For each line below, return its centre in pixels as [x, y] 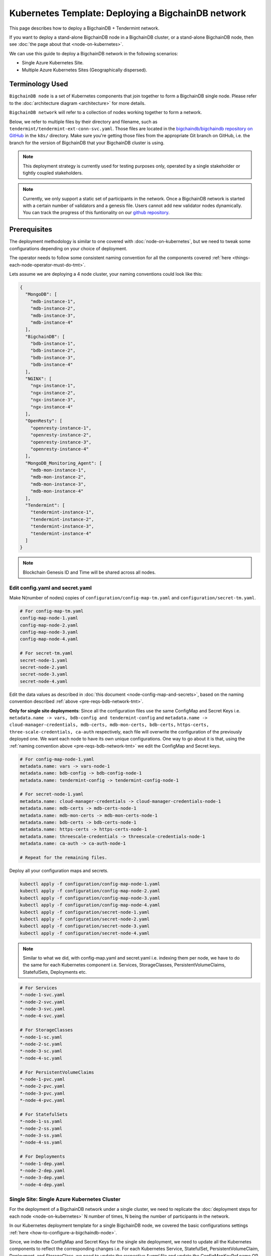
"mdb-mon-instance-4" [57, 491]
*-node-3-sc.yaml [41, 1051]
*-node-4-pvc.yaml [42, 1101]
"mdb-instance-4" [52, 322]
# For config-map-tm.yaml [52, 611]
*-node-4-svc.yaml [42, 1016]
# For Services [38, 988]
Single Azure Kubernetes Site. [53, 63]
